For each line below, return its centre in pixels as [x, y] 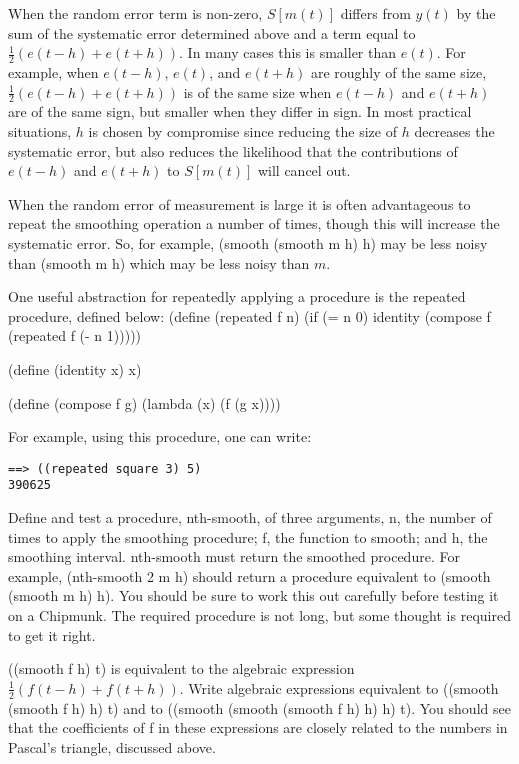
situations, [40, 131]
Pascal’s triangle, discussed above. [112, 746]
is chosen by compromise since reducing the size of [242, 131]
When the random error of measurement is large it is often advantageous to [239, 203]
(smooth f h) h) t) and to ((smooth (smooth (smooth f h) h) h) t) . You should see [259, 707]
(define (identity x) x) [75, 368]
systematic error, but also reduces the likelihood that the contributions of [233, 150]
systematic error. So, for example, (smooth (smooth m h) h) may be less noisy [248, 243]
